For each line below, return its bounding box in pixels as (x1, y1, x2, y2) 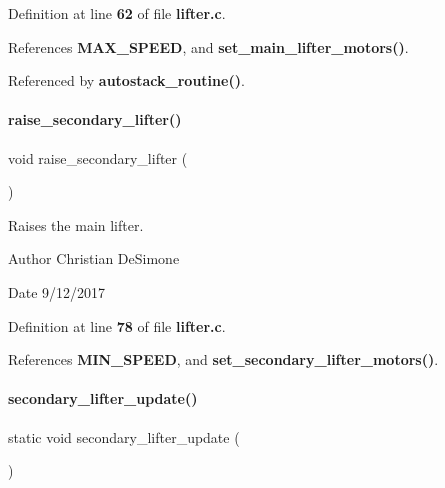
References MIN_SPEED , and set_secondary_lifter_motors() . (8, 349, 439, 370)
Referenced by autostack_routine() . (8, 70, 245, 91)
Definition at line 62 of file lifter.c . (8, 3, 226, 23)
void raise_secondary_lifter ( (8, 147, 188, 168)
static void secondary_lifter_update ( (8, 426, 240, 447)
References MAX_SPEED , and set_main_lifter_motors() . (8, 36, 409, 57)
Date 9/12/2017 (8, 281, 106, 302)
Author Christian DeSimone (8, 248, 180, 269)
